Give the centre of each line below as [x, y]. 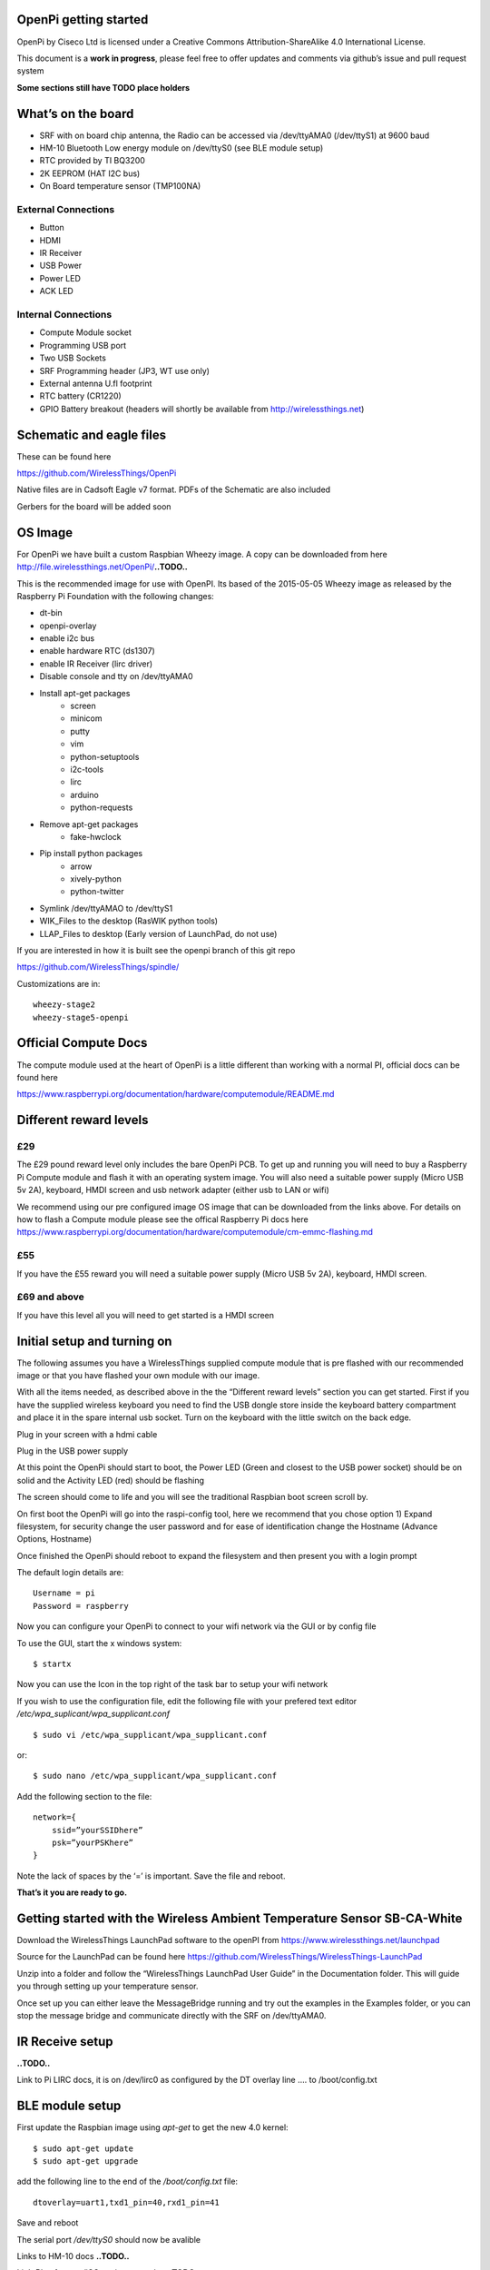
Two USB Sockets [73, 358]
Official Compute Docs [82, 1043]
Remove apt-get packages [89, 824]
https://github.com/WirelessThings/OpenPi [97, 473]
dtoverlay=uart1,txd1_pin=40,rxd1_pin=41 [126, 2202]
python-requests [102, 807]
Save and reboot [48, 2223]
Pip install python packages [91, 854]
